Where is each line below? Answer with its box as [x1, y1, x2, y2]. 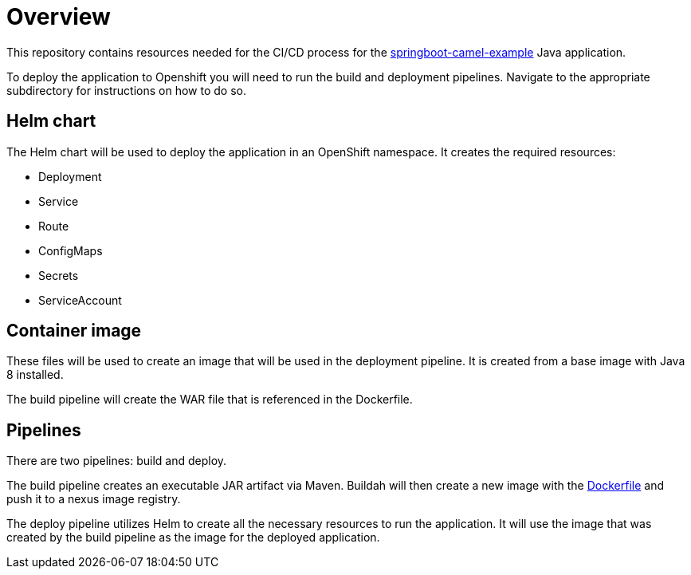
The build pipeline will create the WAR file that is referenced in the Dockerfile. [6, 392, 413, 407]
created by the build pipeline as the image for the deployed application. [6, 530, 380, 545]
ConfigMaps [38, 243, 103, 258]
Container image [6, 321, 142, 341]
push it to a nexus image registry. [6, 492, 181, 506]
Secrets [38, 268, 79, 282]
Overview [6, 3, 111, 30]
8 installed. [6, 368, 64, 382]
